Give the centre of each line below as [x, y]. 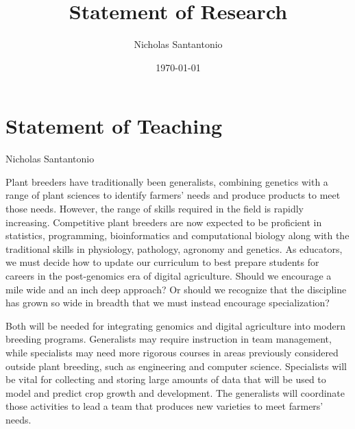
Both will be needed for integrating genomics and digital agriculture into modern [175, 325]
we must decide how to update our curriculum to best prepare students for [162, 262]
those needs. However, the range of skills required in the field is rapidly [155, 209]
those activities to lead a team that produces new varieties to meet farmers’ [164, 406]
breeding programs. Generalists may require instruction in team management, [169, 339]
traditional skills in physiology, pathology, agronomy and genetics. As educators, [174, 248]
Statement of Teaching [114, 126]
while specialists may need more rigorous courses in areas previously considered [172, 352]
